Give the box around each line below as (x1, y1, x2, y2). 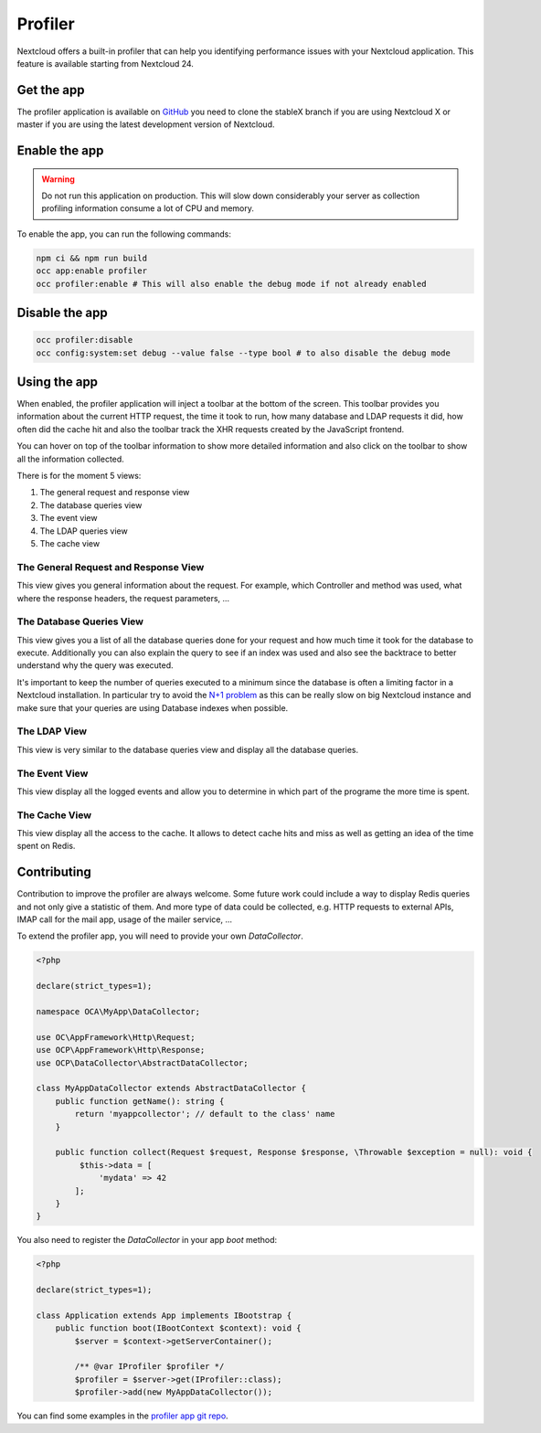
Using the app (16, 374, 99, 389)
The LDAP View (16, 725, 87, 738)
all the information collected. (16, 453, 125, 464)
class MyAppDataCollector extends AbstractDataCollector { (36, 1083, 306, 1094)
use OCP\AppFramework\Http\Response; (36, 1045, 206, 1056)
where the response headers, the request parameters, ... (16, 592, 230, 603)
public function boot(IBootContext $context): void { (55, 1323, 302, 1333)
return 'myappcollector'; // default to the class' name (74, 1109, 335, 1120)
